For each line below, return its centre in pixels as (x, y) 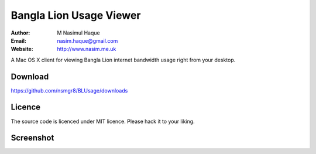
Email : (18, 40)
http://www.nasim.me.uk (87, 49)
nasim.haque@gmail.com (87, 40)
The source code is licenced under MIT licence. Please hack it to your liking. (103, 121)
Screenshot (32, 138)
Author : (20, 33)
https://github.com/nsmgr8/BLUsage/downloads (69, 90)
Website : (22, 49)
